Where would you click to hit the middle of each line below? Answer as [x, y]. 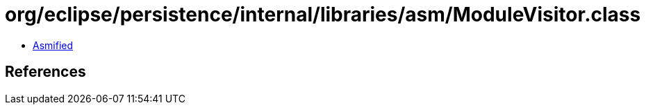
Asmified [53, 45]
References [45, 72]
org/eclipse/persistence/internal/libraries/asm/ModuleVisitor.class [323, 15]
